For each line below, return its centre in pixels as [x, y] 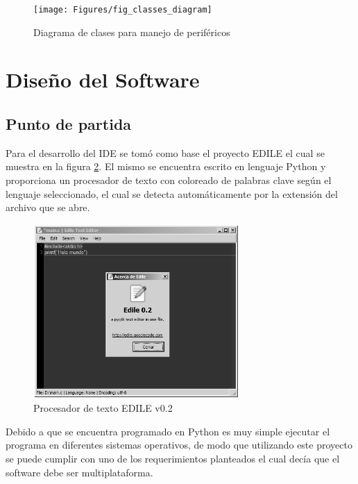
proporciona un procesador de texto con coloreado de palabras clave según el [169, 180]
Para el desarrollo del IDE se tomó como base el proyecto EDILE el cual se [165, 152]
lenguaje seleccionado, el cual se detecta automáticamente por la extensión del [172, 193]
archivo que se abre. [48, 207]
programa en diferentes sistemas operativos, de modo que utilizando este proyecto [179, 445]
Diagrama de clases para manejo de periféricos [132, 32]
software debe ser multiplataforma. [79, 472]
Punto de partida [69, 124]
